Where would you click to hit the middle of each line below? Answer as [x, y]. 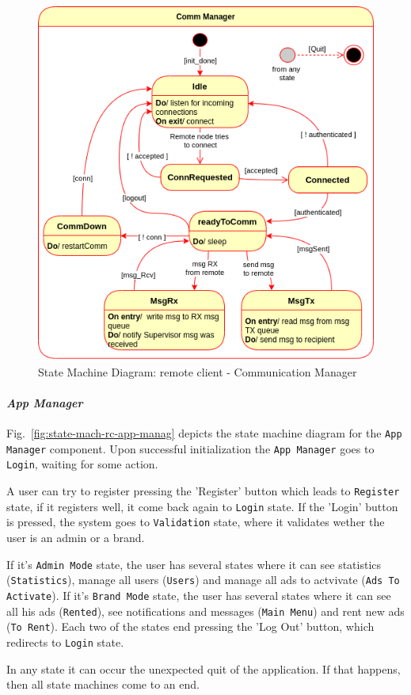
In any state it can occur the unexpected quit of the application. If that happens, [204, 668]
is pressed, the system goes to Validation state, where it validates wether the [196, 522]
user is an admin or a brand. [76, 538]
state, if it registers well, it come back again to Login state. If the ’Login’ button [202, 506]
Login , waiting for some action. [82, 464]
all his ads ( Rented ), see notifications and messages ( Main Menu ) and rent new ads [205, 611]
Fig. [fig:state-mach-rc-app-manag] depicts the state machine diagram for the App [204, 433]
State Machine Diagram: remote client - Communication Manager [198, 371]
